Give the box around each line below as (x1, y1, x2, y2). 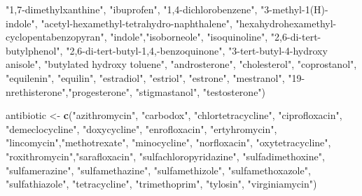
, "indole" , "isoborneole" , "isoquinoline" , (104, 29, 268, 44)
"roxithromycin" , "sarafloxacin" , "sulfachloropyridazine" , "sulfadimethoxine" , (6, 148, 325, 163)
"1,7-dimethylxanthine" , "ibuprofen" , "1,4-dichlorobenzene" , (6, 2, 258, 16)
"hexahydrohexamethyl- (235, 15, 337, 30)
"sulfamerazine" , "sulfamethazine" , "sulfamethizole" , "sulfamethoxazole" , (6, 162, 311, 177)
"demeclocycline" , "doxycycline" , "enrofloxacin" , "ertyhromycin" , (6, 121, 277, 136)
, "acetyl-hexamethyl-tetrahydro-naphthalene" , (34, 15, 232, 30)
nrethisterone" (6, 84, 66, 99)
